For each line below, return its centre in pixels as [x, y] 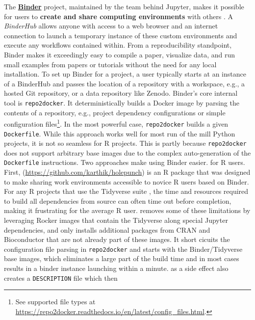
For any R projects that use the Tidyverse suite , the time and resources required [126, 191]
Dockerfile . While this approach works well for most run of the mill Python [120, 133]
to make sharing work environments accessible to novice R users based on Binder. [127, 181]
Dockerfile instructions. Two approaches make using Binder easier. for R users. [125, 162]
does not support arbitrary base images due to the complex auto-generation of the [127, 152]
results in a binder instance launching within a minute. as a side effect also [116, 268]
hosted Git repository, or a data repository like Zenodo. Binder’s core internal [121, 93]
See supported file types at [55, 302]
